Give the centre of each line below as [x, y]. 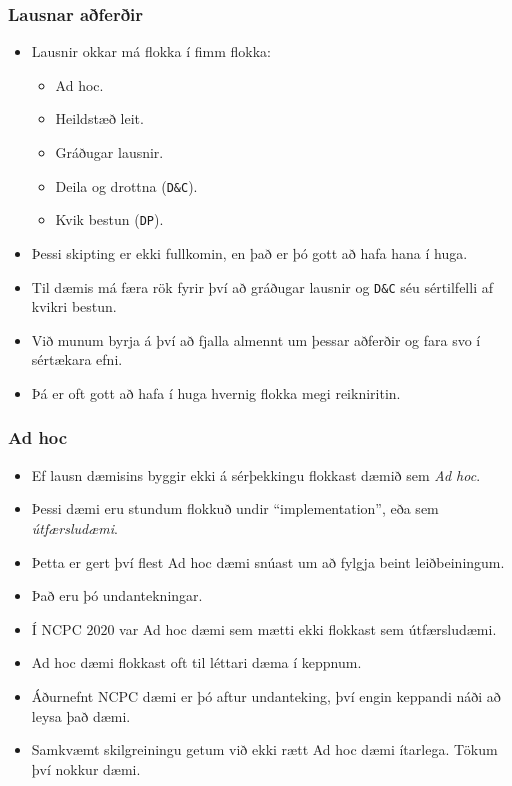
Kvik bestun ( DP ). [109, 219]
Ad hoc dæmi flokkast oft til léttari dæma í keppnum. [196, 662]
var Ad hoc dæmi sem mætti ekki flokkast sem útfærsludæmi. [308, 628]
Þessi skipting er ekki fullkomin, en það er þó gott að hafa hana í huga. [249, 252]
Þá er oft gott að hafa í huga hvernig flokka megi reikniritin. [216, 392]
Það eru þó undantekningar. [117, 595]
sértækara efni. [77, 359]
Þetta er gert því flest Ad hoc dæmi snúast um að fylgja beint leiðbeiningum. [268, 561]
